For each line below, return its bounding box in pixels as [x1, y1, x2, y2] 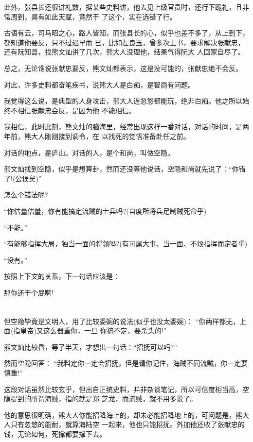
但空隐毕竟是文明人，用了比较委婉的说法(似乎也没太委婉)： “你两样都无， [4, 316, 240, 326]
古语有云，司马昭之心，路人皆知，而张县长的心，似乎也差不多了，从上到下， [4, 28, 249, 38]
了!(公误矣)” [4, 173, 42, 183]
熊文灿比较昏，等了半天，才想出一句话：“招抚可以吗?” [4, 341, 177, 352]
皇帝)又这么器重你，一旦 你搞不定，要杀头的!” [20, 325, 167, 336]
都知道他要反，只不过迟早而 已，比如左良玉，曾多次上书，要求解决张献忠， [4, 37, 245, 47]
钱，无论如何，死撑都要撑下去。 [4, 429, 106, 439]
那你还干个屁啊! [4, 287, 54, 297]
